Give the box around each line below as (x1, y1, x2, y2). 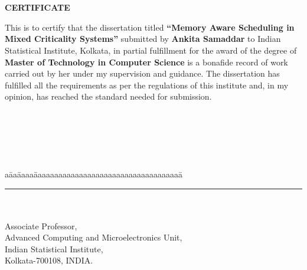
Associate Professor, (5, 219, 77, 232)
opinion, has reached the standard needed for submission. (5, 90, 212, 103)
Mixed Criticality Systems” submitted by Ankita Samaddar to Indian (5, 32, 281, 45)
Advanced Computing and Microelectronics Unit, (5, 231, 182, 243)
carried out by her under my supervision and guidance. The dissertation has (5, 67, 280, 80)
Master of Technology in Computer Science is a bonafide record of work (5, 55, 288, 68)
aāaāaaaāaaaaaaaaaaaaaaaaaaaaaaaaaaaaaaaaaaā (5, 167, 182, 180)
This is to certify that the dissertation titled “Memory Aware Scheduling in (5, 21, 295, 33)
